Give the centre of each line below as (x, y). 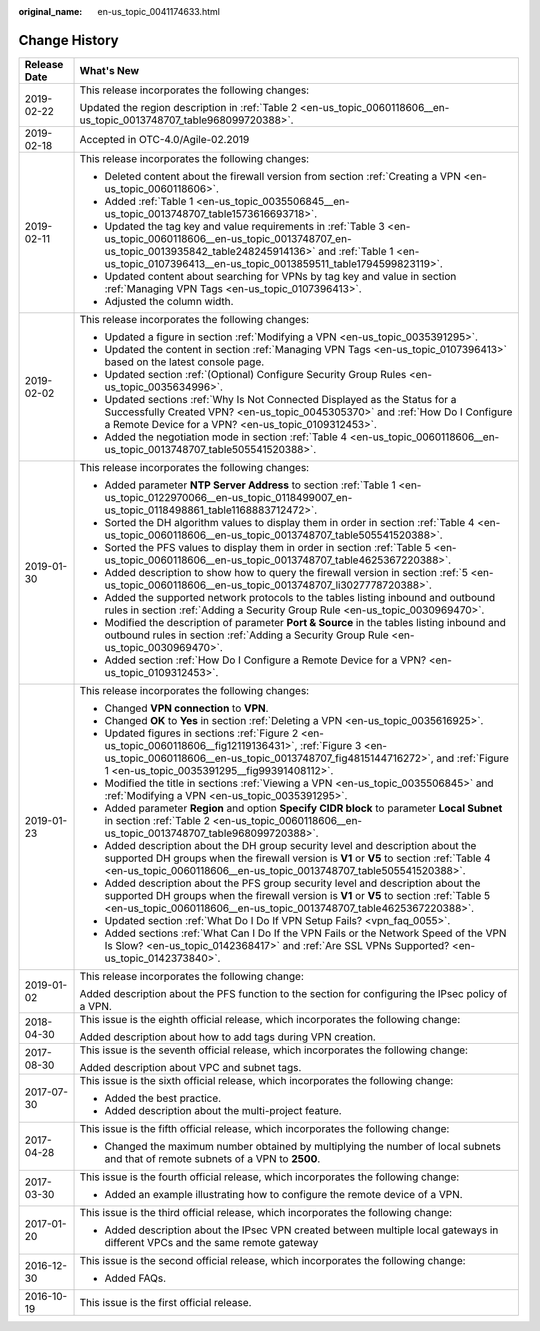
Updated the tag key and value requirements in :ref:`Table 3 (244, 226)
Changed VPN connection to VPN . (186, 708)
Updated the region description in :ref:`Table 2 (188, 107)
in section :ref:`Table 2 (157, 820)
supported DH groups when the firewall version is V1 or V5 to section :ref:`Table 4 (297, 858)
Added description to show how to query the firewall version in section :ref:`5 (286, 572)
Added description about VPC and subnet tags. (190, 1067)
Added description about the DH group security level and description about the (290, 845)
